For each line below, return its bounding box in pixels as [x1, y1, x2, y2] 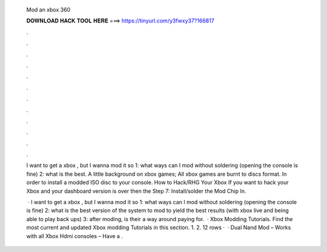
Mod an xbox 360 [26, 6, 71, 13]
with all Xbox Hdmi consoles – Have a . [26, 232, 124, 239]
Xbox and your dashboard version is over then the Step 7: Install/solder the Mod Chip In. [26, 187, 246, 194]
